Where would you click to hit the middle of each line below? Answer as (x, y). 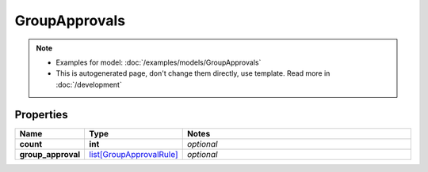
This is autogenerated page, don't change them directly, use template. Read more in (193, 73)
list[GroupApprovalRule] (134, 154)
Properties (41, 114)
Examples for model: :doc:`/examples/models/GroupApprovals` (159, 62)
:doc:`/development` (89, 84)
